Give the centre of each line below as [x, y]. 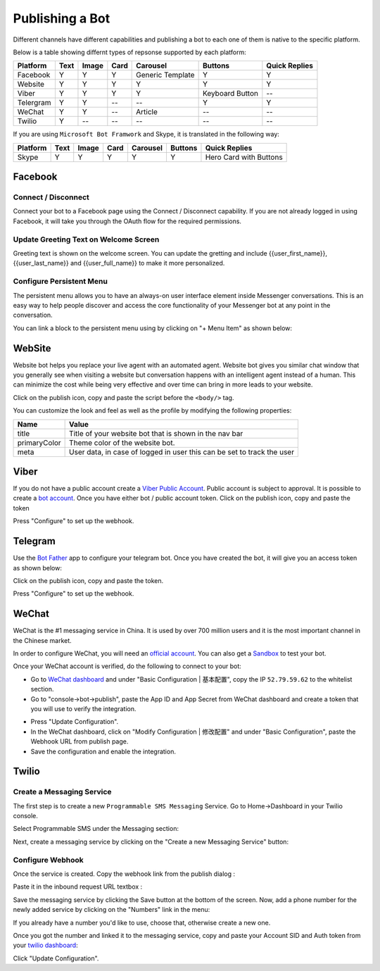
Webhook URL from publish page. [80, 741]
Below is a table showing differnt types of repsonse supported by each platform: [129, 52]
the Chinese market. [42, 640]
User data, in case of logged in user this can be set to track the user [182, 452]
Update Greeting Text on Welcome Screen [86, 239]
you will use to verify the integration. [83, 708]
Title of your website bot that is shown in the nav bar [156, 433]
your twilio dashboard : [45, 945]
